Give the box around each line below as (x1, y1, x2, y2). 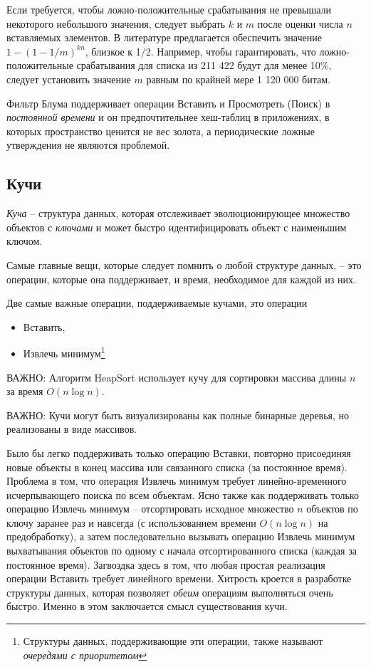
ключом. (6, 233, 43, 248)
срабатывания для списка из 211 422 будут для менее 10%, (76, 58, 332, 73)
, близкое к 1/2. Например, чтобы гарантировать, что (85, 43, 316, 58)
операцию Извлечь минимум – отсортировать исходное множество (6, 501, 294, 516)
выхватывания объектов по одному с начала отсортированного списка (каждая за (6, 543, 357, 558)
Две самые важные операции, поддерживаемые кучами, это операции (6, 295, 308, 310)
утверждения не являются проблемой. (6, 137, 170, 152)
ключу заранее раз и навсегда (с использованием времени (6, 515, 256, 530)
